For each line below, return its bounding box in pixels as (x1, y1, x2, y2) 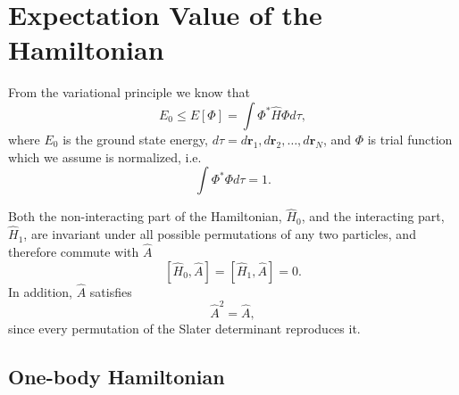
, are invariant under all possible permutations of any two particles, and (23, 225, 416, 243)
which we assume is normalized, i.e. (8, 147, 202, 166)
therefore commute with (8, 242, 139, 260)
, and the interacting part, (301, 207, 445, 226)
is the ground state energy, (63, 129, 208, 148)
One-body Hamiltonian (8, 363, 225, 391)
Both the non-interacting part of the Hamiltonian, (8, 207, 282, 226)
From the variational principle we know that (8, 83, 250, 102)
